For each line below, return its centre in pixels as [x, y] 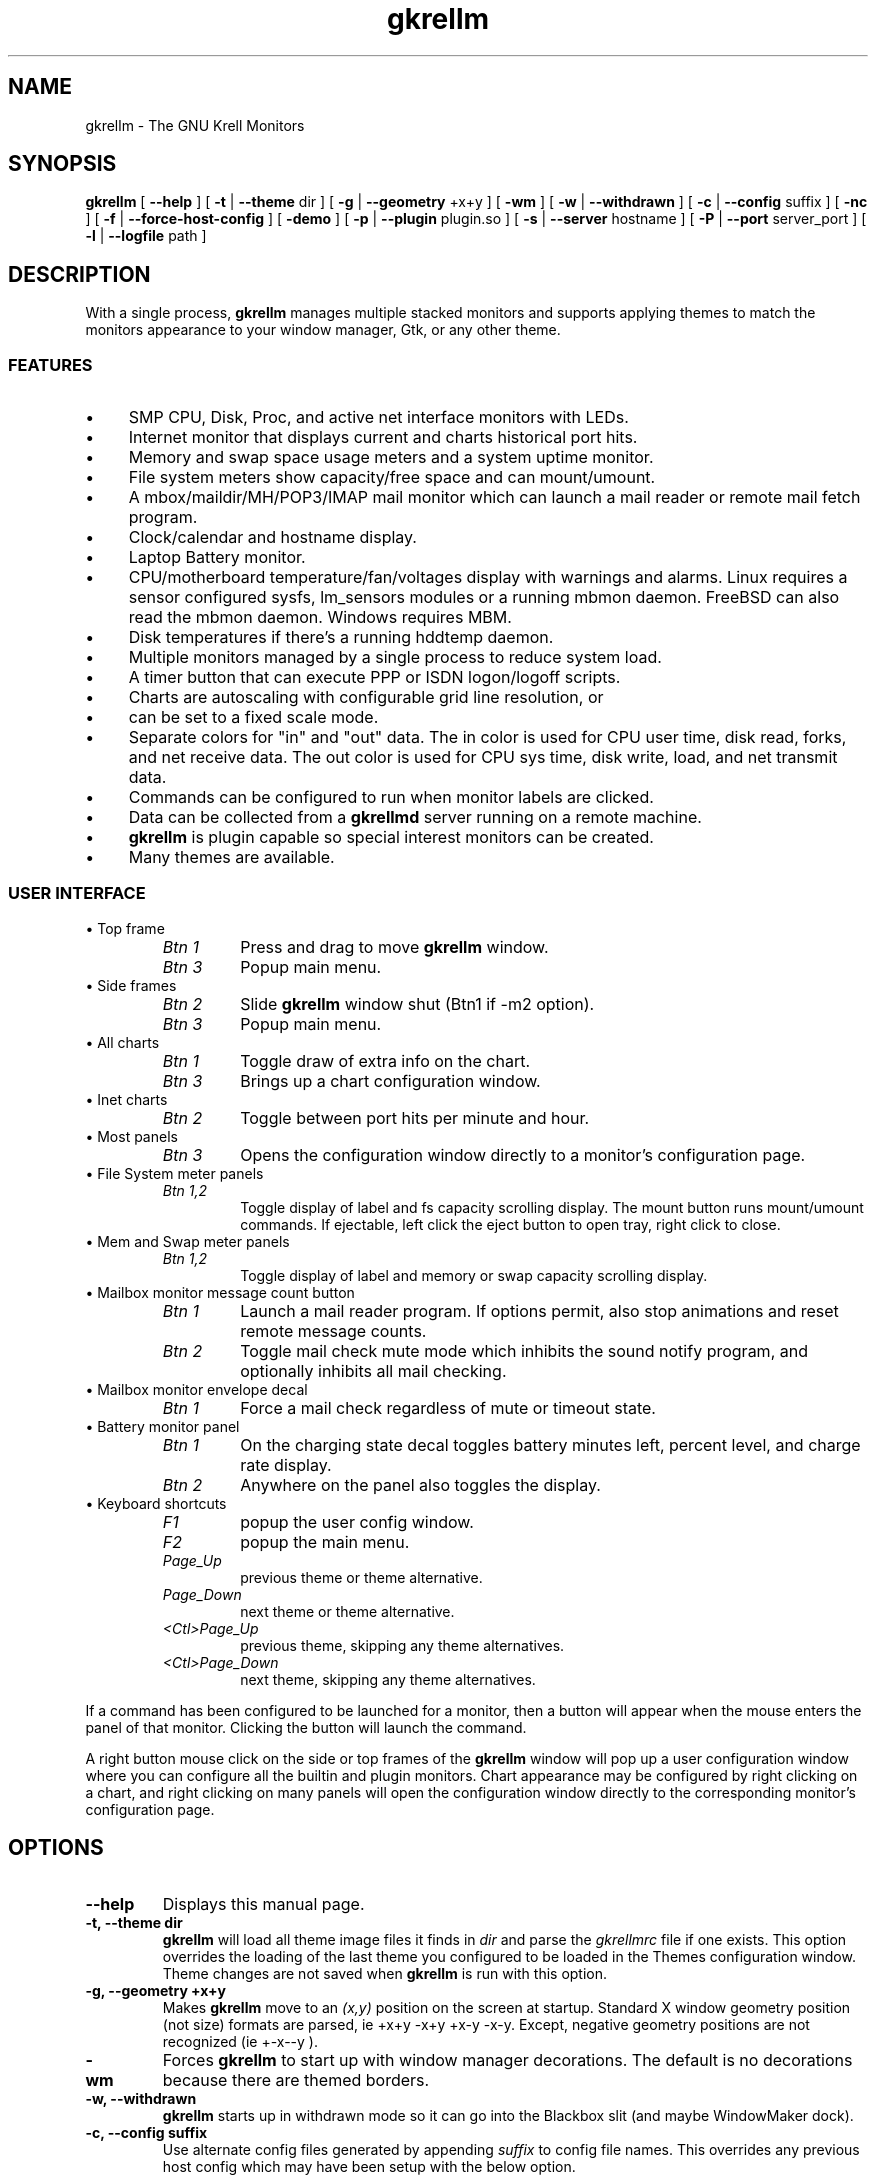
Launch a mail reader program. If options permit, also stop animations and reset [539, 1310]
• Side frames [131, 985]
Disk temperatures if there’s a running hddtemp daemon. [341, 637]
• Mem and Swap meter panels [187, 1241]
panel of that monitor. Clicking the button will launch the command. [306, 1727]
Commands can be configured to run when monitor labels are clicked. [391, 797]
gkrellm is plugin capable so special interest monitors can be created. [391, 837]
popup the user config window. [357, 1521]
